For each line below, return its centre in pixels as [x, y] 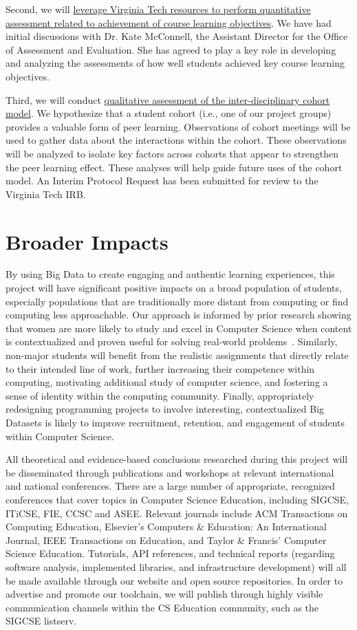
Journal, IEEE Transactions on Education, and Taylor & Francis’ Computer [166, 540]
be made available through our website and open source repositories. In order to [174, 580]
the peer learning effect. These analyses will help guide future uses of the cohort [174, 167]
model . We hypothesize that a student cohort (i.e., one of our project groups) [169, 113]
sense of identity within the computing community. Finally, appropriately [160, 395]
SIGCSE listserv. [41, 621]
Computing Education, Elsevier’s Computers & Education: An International [166, 526]
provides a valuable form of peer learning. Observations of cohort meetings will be [178, 126]
